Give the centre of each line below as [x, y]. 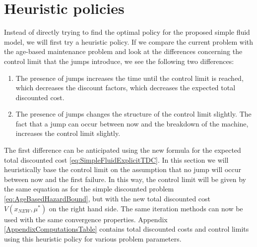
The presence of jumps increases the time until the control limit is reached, [129, 78]
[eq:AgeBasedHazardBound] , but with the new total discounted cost [107, 199]
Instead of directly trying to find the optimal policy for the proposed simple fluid [127, 32]
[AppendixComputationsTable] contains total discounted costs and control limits [127, 229]
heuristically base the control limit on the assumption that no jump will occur [123, 169]
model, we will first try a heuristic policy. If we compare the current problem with [129, 41]
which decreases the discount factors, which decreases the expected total [126, 88]
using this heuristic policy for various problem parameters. [93, 238]
